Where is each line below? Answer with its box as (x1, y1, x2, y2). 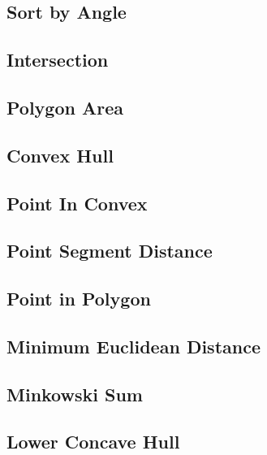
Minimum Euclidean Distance (6, 333, 261, 358)
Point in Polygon (6, 286, 151, 311)
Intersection (6, 47, 109, 72)
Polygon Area (6, 94, 123, 119)
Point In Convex (6, 190, 148, 215)
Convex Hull (6, 142, 114, 167)
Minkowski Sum (6, 381, 143, 406)
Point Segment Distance (6, 238, 213, 263)
